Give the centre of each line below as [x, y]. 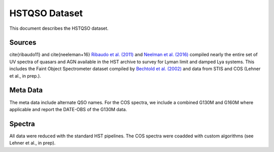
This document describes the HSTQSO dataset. [59, 28]
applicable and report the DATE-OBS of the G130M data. [68, 109]
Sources [23, 43]
